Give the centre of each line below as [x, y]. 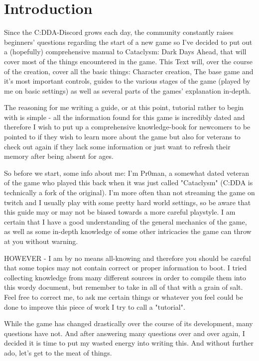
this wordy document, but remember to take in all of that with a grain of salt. [124, 287]
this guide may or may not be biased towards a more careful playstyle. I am [120, 212]
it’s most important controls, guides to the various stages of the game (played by [127, 81]
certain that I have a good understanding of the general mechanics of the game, [126, 221]
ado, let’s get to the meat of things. [58, 352]
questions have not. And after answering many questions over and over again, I [125, 333]
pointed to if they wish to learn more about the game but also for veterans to [122, 137]
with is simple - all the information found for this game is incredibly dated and [125, 117]
